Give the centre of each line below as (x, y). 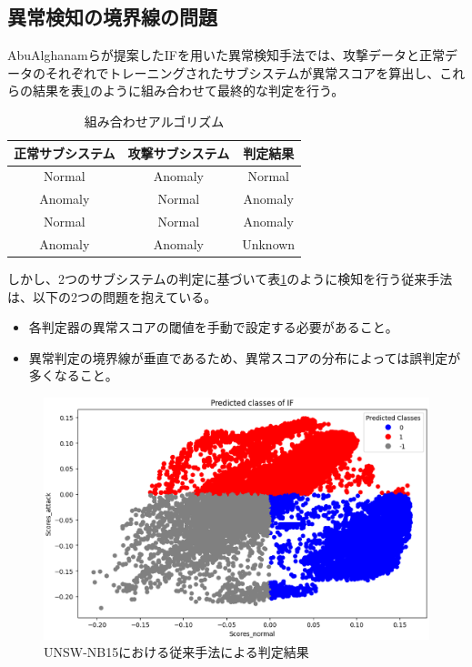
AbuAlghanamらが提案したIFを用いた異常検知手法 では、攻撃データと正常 (226, 55)
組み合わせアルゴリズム (154, 121)
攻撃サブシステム (179, 152)
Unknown (269, 243)
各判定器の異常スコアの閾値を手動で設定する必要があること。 (213, 327)
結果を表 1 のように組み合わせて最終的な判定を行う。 (188, 91)
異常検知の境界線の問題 (112, 17)
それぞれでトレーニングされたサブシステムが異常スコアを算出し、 (242, 72)
